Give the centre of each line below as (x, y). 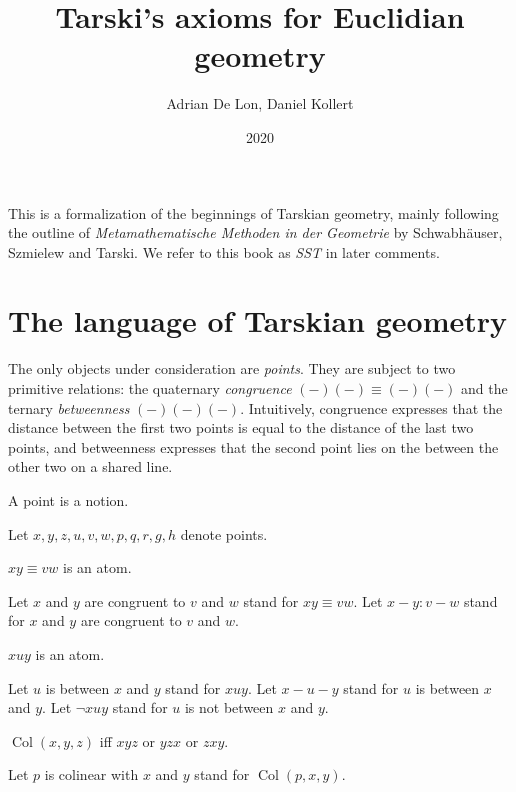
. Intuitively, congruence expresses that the (371, 407)
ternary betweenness (69, 407)
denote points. (224, 533)
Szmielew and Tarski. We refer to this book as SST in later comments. (224, 251)
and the (484, 388)
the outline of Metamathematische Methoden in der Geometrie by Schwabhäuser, (255, 232)
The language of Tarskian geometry (257, 320)
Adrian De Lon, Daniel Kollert (260, 103)
